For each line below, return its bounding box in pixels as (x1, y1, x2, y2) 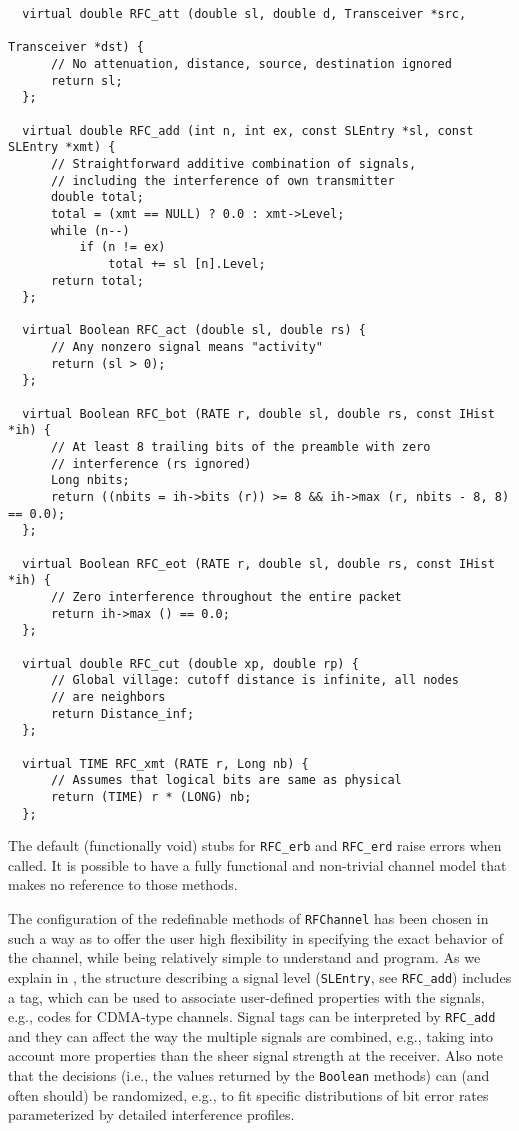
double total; (50, 190, 145, 205)
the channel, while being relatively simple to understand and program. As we (8, 947, 481, 968)
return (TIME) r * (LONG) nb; (50, 789, 252, 804)
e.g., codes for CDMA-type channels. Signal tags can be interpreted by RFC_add (8, 1006, 496, 1027)
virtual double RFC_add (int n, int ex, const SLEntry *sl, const (22, 123, 474, 138)
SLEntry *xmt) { (8, 140, 116, 155)
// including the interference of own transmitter (50, 173, 395, 188)
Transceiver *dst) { (8, 40, 145, 55)
